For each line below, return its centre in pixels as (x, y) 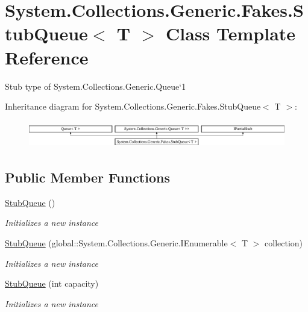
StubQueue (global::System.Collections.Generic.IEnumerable (116, 243)
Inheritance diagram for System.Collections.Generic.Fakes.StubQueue (133, 106)
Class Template (231, 33)
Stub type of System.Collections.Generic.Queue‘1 (96, 86)
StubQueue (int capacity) (52, 283)
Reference (47, 57)
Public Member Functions (87, 177)
